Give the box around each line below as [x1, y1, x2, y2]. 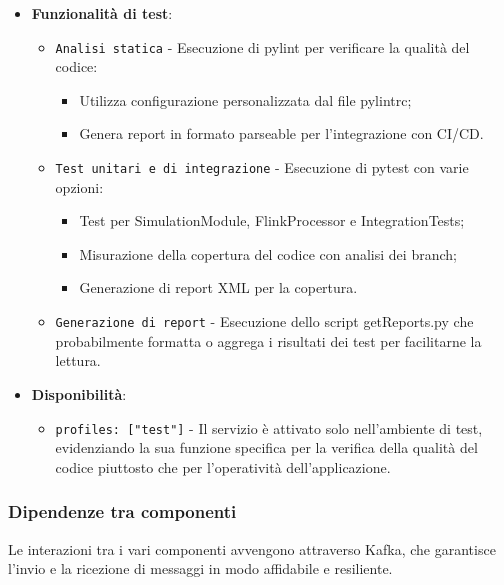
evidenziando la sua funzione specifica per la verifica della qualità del [55, 437, 478, 458]
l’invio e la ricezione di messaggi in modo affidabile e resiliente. [8, 558, 393, 579]
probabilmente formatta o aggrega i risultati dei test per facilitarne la [55, 330, 482, 351]
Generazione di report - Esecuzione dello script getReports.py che [55, 311, 474, 332]
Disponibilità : [31, 383, 127, 404]
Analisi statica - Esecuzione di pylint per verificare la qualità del [55, 36, 470, 57]
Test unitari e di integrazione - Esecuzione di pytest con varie [55, 157, 469, 178]
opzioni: [55, 176, 104, 197]
